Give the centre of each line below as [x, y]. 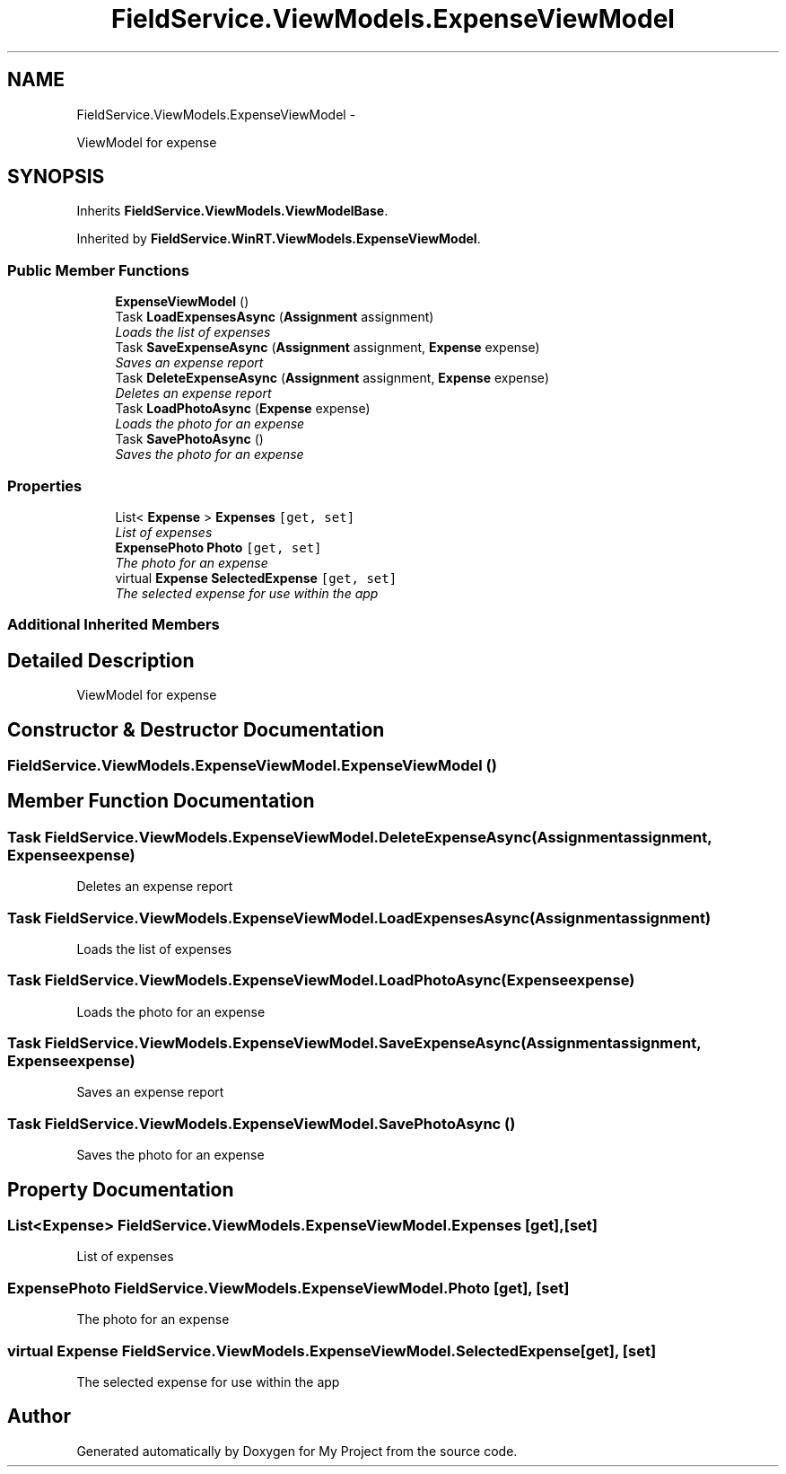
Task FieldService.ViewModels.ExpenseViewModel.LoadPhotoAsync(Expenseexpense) [321, 980]
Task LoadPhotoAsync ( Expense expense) [243, 409]
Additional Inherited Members [114, 625]
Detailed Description [101, 660]
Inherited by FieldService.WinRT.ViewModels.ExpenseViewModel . [279, 239]
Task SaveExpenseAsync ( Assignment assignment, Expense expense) [327, 348]
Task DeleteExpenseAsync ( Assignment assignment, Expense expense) [332, 378]
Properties [45, 485]
